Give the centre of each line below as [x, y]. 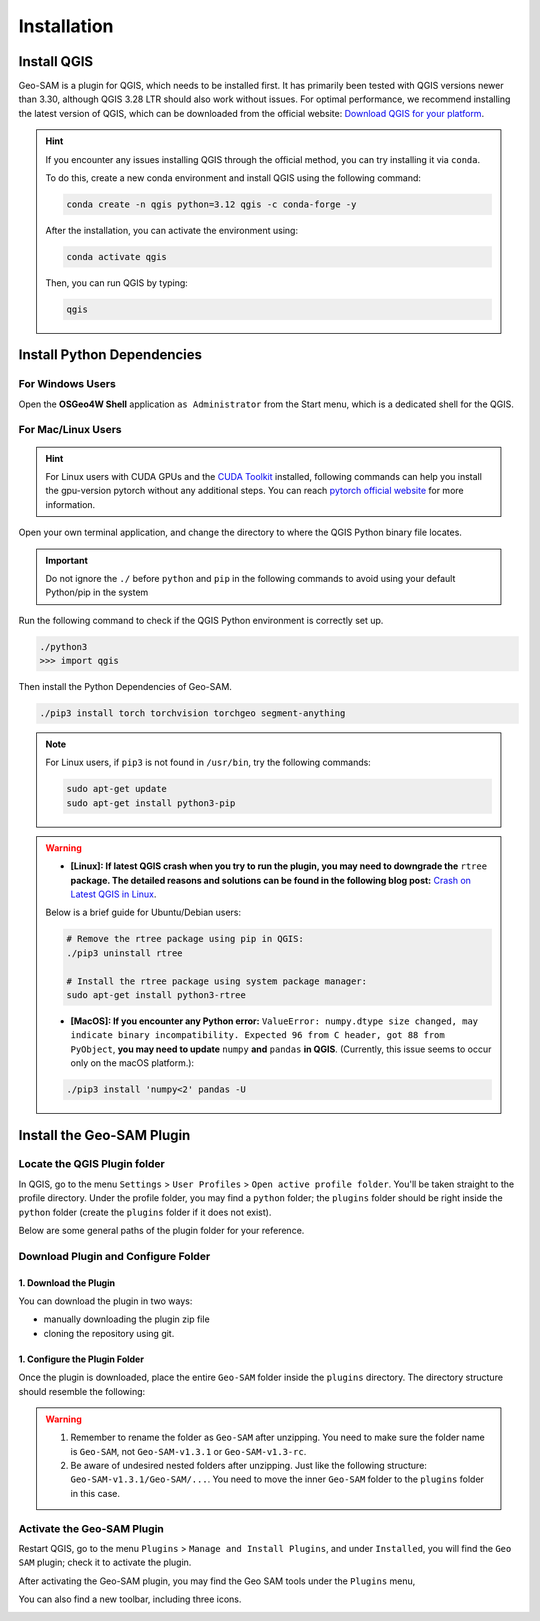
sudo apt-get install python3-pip [151, 803]
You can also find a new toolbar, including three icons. [130, 1599]
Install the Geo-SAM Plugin [104, 1135]
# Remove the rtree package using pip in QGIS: [185, 939]
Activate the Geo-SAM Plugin [91, 1528]
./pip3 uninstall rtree [125, 953]
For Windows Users [67, 384]
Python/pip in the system [97, 592]
